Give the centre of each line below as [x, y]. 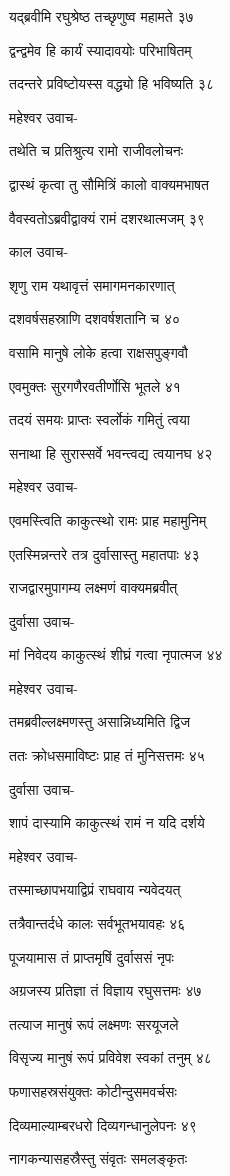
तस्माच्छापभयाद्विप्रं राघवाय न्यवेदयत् [95, 889]
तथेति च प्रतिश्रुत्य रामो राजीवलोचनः [96, 150]
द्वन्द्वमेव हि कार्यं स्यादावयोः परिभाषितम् [100, 49]
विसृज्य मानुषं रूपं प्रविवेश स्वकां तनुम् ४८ [110, 1057]
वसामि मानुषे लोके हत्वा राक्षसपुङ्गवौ [98, 351]
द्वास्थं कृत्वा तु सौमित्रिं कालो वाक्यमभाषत [109, 183]
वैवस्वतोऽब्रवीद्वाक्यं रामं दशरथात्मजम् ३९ [107, 217]
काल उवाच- [39, 251]
